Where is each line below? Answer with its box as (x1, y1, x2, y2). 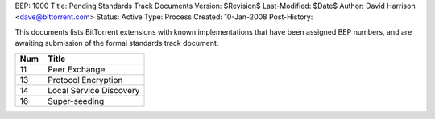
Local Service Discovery (47, 84, 140, 96)
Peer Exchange (47, 64, 106, 75)
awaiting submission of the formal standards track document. (14, 39, 219, 48)
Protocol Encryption (47, 74, 123, 85)
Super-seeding (47, 95, 105, 106)
